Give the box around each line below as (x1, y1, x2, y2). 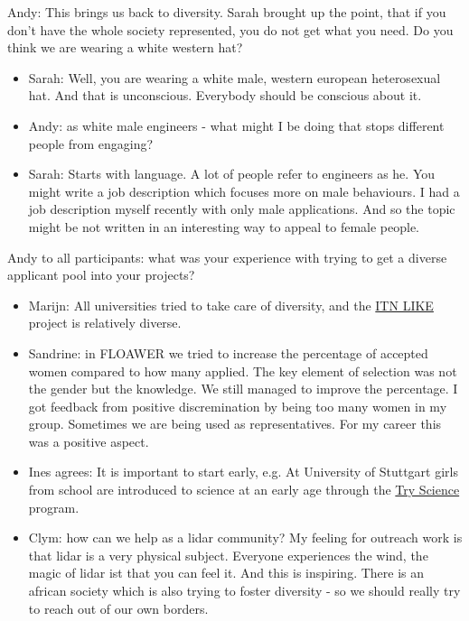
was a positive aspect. (28, 431, 149, 450)
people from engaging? (28, 134, 154, 153)
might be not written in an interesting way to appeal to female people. (28, 217, 420, 236)
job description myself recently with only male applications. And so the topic (28, 199, 455, 218)
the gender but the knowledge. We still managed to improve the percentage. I (28, 379, 458, 398)
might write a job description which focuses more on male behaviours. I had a (28, 181, 460, 200)
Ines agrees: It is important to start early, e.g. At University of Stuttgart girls (28, 462, 458, 481)
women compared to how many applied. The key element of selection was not (28, 361, 457, 380)
